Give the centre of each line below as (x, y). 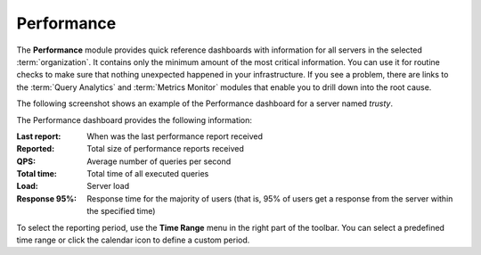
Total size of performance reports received (165, 149)
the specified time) (121, 211)
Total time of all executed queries (148, 174)
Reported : (36, 149)
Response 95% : (47, 198)
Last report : (39, 136)
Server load (108, 186)
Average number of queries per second (159, 161)
